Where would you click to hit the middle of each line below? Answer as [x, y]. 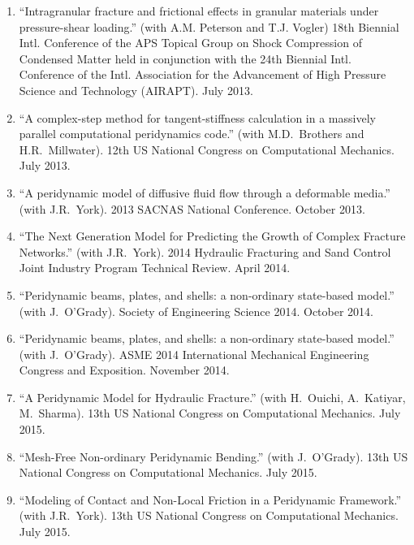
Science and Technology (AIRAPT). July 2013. [136, 90]
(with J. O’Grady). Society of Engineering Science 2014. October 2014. [196, 311]
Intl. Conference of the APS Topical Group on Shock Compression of [190, 43]
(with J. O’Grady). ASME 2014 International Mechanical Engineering [194, 354]
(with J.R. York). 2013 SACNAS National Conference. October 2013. [192, 208]
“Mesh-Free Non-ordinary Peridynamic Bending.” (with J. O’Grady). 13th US [213, 456]
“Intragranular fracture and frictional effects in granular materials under [199, 11]
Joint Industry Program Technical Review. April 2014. [155, 268]
